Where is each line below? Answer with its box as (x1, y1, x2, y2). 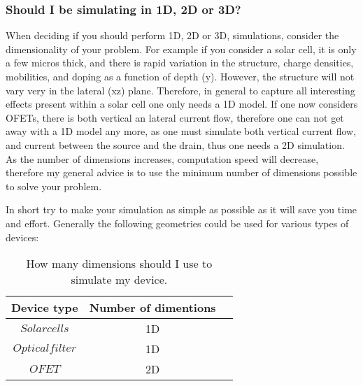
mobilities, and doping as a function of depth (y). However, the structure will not (6, 69, 355, 83)
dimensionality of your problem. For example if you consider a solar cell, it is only (6, 41, 357, 56)
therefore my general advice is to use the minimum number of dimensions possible (6, 165, 357, 180)
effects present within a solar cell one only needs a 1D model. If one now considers (6, 96, 358, 111)
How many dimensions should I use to (26, 255, 213, 272)
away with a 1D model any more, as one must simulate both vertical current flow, (6, 124, 357, 138)
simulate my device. (71, 271, 168, 288)
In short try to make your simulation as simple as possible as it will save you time (6, 202, 357, 217)
